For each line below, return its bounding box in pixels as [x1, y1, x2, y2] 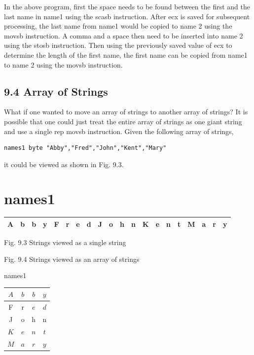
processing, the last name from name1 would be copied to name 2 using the [4, 21, 232, 31]
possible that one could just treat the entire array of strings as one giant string [4, 116, 242, 126]
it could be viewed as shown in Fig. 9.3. [4, 159, 124, 169]
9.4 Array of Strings [4, 83, 108, 99]
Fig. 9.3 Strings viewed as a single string [4, 237, 126, 248]
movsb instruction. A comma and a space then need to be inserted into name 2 [4, 30, 243, 40]
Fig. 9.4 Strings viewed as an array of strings [4, 253, 140, 264]
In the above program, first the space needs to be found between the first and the [4, 1, 250, 11]
